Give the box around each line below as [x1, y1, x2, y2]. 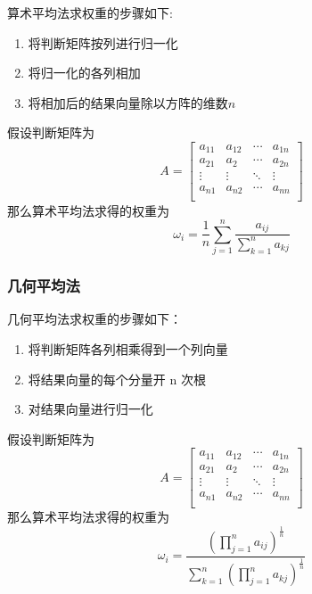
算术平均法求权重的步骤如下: [7, 4, 173, 21]
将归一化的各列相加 [28, 63, 141, 82]
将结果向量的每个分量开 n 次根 [28, 369, 206, 388]
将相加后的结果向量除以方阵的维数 [28, 93, 228, 111]
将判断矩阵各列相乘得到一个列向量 [28, 340, 228, 359]
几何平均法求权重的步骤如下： [7, 309, 182, 328]
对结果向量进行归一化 [28, 400, 153, 418]
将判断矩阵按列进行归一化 [28, 33, 178, 52]
